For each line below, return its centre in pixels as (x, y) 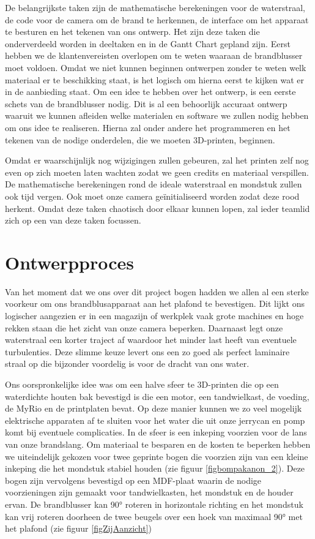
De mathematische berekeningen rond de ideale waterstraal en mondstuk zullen (154, 184)
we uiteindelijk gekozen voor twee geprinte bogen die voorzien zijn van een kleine (157, 456)
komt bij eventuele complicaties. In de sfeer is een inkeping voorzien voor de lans (156, 432)
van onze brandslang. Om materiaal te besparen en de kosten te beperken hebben (158, 444)
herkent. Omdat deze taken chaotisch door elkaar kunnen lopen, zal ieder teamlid (157, 208)
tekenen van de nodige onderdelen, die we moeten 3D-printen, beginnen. (140, 139)
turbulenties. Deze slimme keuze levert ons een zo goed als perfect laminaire (147, 351)
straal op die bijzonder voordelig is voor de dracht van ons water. (127, 364)
